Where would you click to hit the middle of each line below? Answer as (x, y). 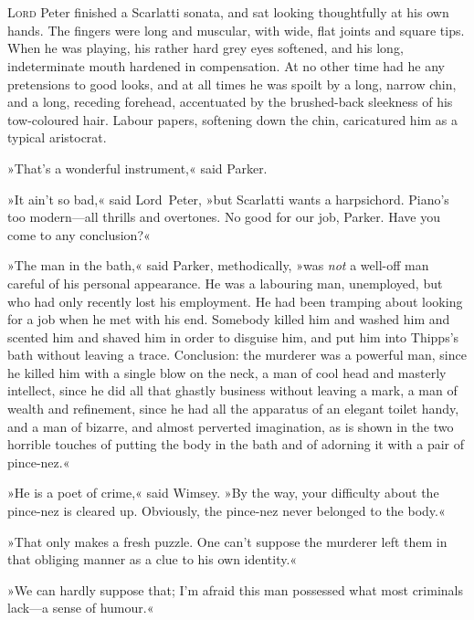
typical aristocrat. (57, 137)
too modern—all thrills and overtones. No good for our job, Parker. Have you (224, 217)
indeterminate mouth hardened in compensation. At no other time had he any (226, 65)
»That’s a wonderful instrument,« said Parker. (137, 168)
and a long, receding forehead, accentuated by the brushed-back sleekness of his (230, 102)
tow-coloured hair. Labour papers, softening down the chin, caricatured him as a (233, 119)
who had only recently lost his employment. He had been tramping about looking (235, 301)
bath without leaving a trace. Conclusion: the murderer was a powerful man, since (237, 355)
